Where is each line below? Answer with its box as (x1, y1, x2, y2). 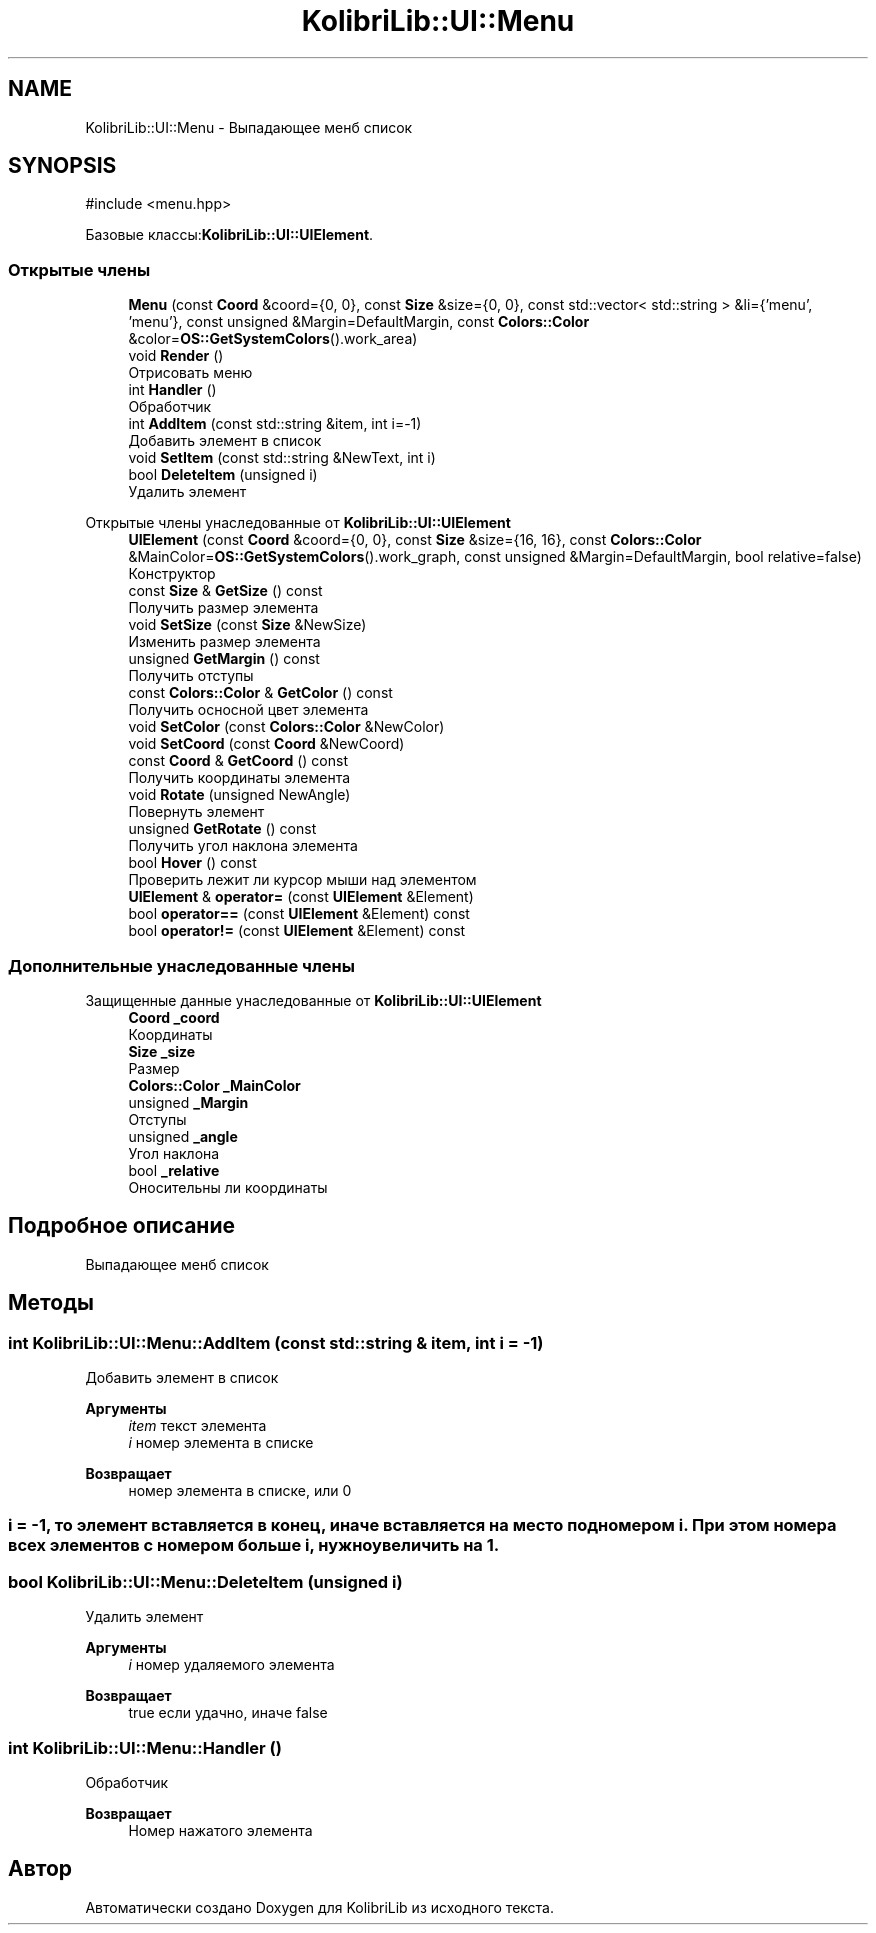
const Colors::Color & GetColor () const (128, 684, 393, 702)
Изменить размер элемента (128, 633, 321, 651)
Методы (8, 1290, 94, 1316)
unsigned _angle (128, 1127, 238, 1145)
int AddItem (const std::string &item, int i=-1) (128, 415, 422, 433)
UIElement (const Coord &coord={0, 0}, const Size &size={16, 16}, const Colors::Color (128, 531, 702, 549)
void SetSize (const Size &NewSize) (128, 616, 367, 634)
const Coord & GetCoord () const (128, 752, 349, 770)
